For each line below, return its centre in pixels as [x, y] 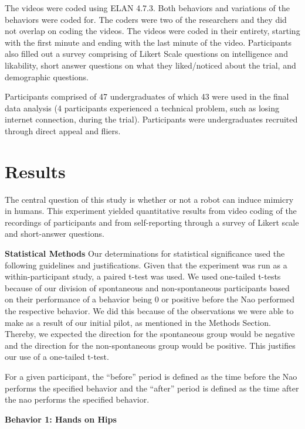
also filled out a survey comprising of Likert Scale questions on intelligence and [146, 54]
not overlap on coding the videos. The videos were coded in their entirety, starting [152, 31]
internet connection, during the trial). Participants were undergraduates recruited [151, 119]
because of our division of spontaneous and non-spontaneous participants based [147, 287]
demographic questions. [47, 76]
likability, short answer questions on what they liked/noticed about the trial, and [150, 65]
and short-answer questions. [55, 234]
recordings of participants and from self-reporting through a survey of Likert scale [152, 222]
